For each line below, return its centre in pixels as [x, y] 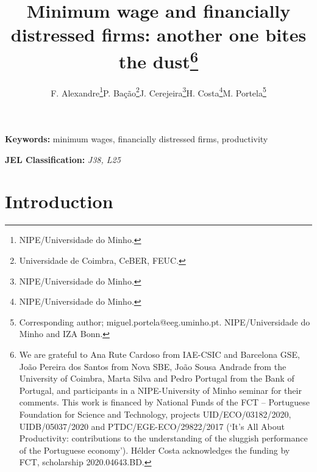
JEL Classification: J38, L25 [63, 159]
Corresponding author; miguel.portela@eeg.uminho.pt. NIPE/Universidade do [165, 321]
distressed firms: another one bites [158, 34]
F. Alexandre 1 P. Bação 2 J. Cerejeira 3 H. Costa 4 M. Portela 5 [158, 92]
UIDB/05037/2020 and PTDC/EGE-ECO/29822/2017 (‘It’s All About [152, 426]
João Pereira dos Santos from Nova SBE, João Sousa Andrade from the [153, 366]
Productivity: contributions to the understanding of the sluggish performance [163, 438]
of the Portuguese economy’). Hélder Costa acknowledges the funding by [155, 450]
